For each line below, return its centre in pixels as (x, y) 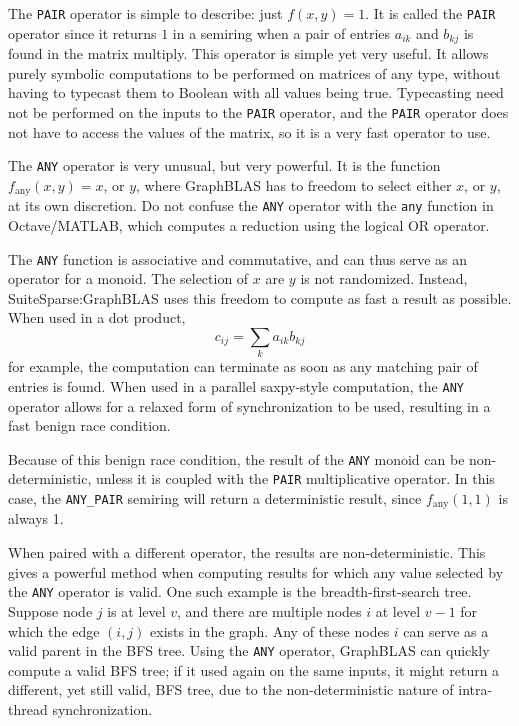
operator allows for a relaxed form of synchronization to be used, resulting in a (249, 405)
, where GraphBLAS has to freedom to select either (294, 184)
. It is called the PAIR (430, 13)
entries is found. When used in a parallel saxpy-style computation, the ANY (236, 385)
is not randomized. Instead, (384, 278)
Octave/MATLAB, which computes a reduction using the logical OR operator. (249, 224)
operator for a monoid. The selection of (128, 278)
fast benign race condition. (89, 425)
